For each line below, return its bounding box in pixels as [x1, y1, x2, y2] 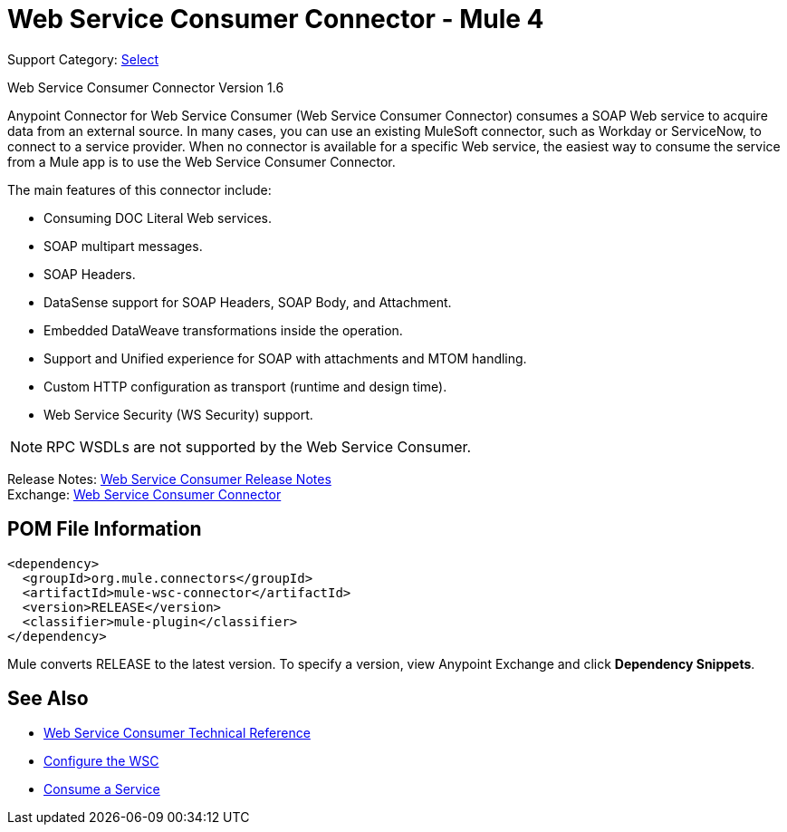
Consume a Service [43, 781, 160, 798]
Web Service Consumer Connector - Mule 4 [7, 4, 544, 34]
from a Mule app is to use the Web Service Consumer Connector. [7, 153, 396, 169]
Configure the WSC [43, 753, 159, 769]
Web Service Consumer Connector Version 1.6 [7, 79, 284, 95]
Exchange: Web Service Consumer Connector [7, 486, 282, 502]
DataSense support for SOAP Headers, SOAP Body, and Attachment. [43, 294, 452, 310]
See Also [7, 687, 89, 711]
